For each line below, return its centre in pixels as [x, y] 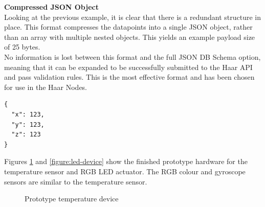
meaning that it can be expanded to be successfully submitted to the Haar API [128, 67]
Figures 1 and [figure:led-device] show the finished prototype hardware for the [126, 161]
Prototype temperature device [72, 199]
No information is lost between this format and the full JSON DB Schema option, [132, 56]
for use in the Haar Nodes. [46, 87]
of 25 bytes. [22, 47]
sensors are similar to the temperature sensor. [76, 181]
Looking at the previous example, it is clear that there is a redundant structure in [133, 17]
